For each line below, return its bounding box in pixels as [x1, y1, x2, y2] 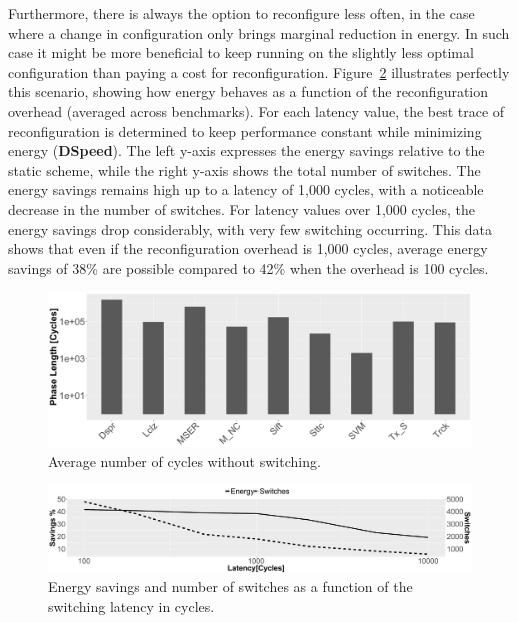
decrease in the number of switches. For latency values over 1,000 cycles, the [8, 198, 475, 219]
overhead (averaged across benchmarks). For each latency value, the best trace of [8, 100, 505, 121]
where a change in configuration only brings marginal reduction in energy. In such [8, 22, 510, 43]
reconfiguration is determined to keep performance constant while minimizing [8, 120, 482, 141]
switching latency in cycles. [48, 595, 215, 616]
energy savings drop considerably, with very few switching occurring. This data [8, 218, 493, 239]
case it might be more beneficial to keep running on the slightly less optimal [8, 42, 474, 63]
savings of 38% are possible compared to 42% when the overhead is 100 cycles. [8, 257, 489, 278]
